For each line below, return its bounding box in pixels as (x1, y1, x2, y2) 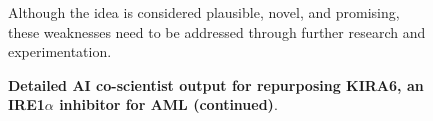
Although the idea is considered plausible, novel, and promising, (8, 2, 400, 22)
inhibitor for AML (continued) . (59, 94, 278, 115)
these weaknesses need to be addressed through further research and (8, 21, 426, 42)
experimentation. (8, 41, 112, 62)
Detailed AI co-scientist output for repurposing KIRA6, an (8, 74, 424, 95)
